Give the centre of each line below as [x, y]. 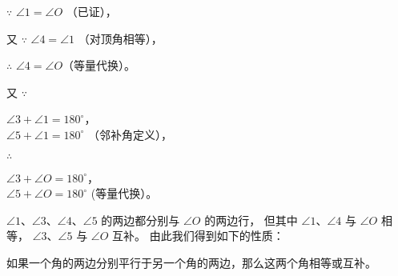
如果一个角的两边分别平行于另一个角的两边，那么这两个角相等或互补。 [191, 262]
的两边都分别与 [141, 220]
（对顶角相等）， [120, 38]
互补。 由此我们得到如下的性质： [198, 236]
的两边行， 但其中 [251, 220]
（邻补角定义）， [131, 134]
